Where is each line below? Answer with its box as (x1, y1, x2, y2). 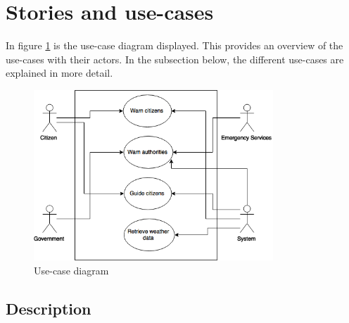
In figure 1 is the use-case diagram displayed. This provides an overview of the (6, 38, 343, 53)
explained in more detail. (6, 65, 113, 80)
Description (6, 297, 91, 319)
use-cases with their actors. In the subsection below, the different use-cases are (6, 51, 344, 66)
